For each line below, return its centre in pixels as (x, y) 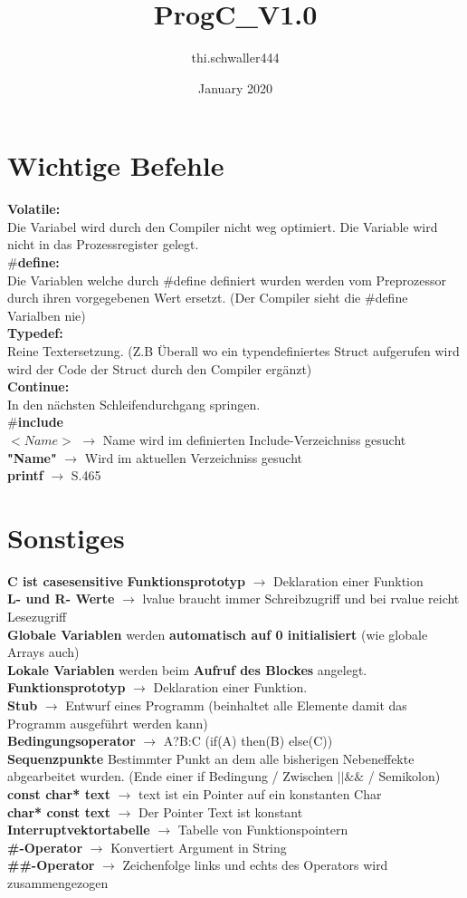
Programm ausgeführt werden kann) (108, 723)
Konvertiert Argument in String (199, 847)
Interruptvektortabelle (79, 830)
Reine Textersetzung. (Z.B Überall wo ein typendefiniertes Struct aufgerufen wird (233, 351)
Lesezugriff (37, 617)
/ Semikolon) (404, 776)
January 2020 (235, 87)
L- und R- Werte (61, 599)
